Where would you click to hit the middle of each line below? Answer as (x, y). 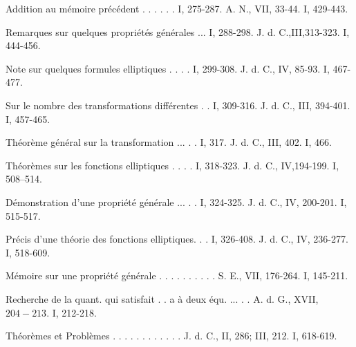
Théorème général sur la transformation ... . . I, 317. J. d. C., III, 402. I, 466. (169, 142)
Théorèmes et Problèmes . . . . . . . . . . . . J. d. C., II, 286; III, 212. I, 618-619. (171, 336)
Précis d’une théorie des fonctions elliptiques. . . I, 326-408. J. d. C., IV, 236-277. (177, 239)
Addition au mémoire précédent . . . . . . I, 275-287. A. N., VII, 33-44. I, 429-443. (177, 8)
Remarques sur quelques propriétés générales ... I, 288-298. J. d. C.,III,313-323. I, (178, 31)
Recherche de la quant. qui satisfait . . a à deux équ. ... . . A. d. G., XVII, (162, 298)
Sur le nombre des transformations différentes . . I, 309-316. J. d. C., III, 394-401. (178, 105)
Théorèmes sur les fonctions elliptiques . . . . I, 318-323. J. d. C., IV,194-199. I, (172, 165)
